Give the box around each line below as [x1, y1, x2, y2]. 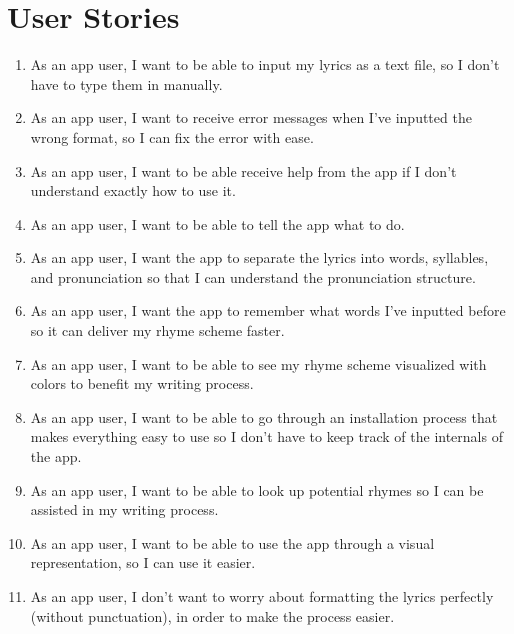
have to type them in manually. [30, 73, 223, 94]
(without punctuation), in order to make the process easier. [30, 605, 395, 626]
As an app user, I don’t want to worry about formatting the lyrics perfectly [30, 586, 494, 606]
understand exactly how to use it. [30, 180, 236, 201]
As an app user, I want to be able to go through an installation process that [30, 406, 498, 427]
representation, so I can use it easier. [30, 552, 256, 573]
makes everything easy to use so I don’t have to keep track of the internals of [30, 426, 503, 447]
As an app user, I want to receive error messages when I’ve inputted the [30, 107, 472, 128]
